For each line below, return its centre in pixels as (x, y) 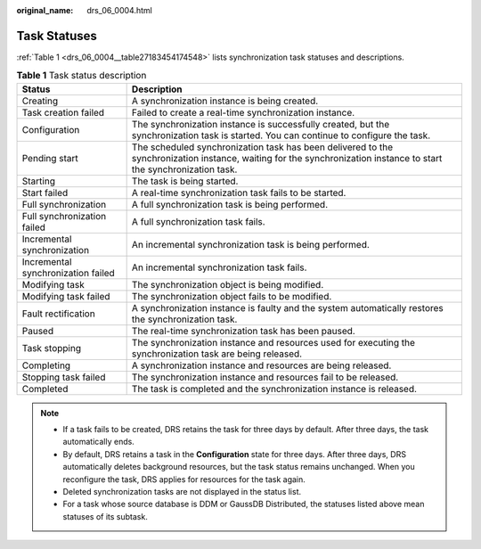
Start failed (45, 193)
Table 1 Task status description (82, 76)
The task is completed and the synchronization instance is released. (274, 389)
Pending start (50, 158)
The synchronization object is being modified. (228, 284)
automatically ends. (99, 442)
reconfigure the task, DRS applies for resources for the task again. (184, 479)
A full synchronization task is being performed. (230, 204)
